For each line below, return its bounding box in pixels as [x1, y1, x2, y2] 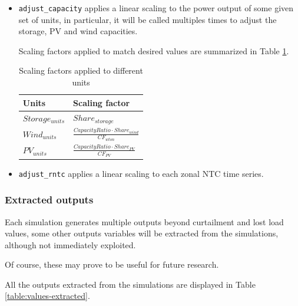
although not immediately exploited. [5, 238, 136, 251]
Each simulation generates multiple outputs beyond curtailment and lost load [5, 215, 284, 228]
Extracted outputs [5, 192, 94, 207]
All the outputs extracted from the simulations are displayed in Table [5, 278, 256, 290]
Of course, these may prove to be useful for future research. [5, 258, 219, 271]
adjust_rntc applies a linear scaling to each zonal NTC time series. [18, 167, 264, 179]
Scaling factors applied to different [19, 64, 143, 77]
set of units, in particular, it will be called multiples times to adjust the [18, 13, 277, 25]
